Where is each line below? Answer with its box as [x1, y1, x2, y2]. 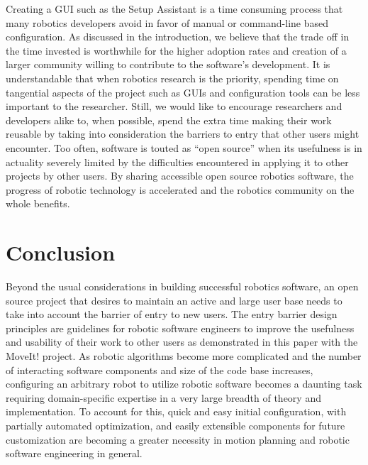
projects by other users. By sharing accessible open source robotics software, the [6, 168, 354, 183]
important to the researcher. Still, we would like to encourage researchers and [6, 99, 342, 114]
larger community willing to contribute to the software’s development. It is [6, 57, 330, 72]
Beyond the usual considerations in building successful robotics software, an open [6, 279, 359, 294]
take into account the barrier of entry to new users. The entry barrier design [6, 307, 338, 322]
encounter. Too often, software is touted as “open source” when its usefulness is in [6, 140, 362, 155]
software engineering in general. [6, 446, 143, 461]
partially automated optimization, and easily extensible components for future [6, 417, 345, 432]
